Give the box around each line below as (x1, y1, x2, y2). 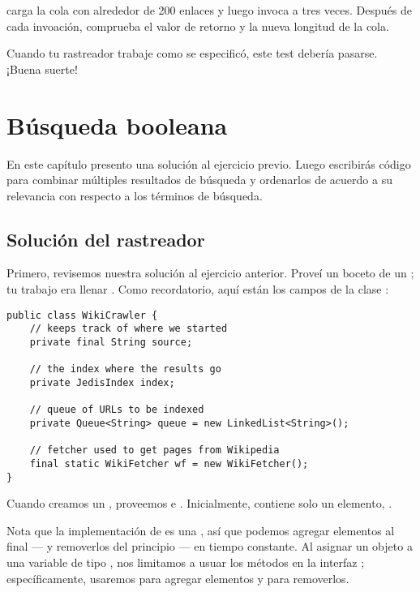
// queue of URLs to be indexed (29, 404, 204, 416)
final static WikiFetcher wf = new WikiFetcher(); (29, 457, 309, 470)
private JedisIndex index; (29, 376, 175, 388)
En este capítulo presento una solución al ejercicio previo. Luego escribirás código (6, 155, 411, 172)
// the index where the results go (29, 363, 221, 375)
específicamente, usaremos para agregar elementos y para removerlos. (6, 569, 349, 586)
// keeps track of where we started (29, 323, 228, 335)
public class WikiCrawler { (6, 309, 158, 321)
